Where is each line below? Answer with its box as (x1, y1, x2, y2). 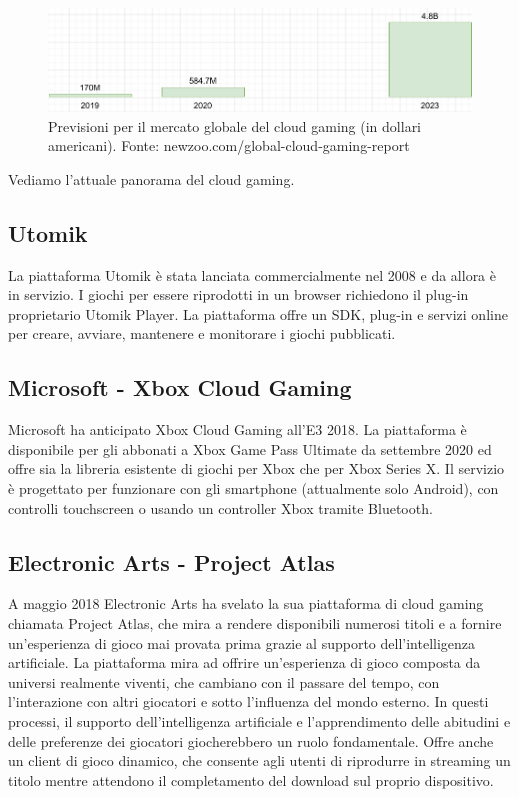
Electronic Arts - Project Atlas (8, 546, 335, 577)
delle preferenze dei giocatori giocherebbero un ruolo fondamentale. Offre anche (8, 730, 494, 751)
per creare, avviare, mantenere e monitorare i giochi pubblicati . (8, 323, 396, 344)
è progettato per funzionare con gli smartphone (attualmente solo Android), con (8, 477, 499, 498)
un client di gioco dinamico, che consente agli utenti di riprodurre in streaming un (8, 750, 511, 771)
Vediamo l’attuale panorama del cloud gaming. (8, 168, 295, 189)
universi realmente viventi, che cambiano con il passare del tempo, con (8, 671, 440, 692)
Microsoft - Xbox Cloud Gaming (8, 372, 352, 403)
